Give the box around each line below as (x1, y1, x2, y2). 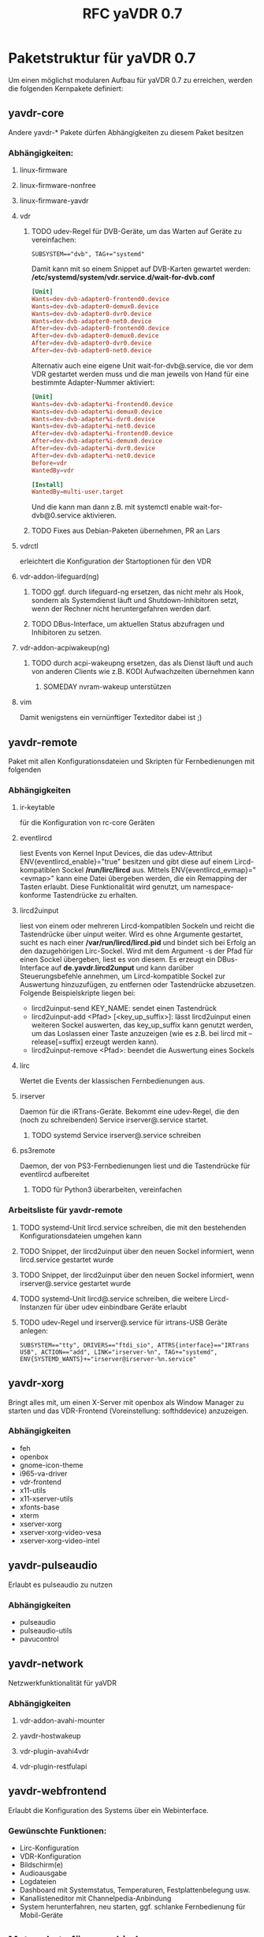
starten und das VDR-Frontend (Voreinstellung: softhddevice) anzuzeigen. (8, 1406, 249, 1415)
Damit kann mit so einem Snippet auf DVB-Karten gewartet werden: (31, 264, 251, 273)
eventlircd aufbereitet (19, 1170, 90, 1179)
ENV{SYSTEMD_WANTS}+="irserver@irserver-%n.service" (19, 1355, 197, 1363)
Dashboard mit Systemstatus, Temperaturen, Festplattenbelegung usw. (19, 1886, 251, 1895)
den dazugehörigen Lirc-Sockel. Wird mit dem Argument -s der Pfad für (19, 946, 254, 956)
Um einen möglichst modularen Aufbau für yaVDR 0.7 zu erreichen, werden (8, 75, 253, 85)
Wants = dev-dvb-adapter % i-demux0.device (31, 408, 163, 416)
